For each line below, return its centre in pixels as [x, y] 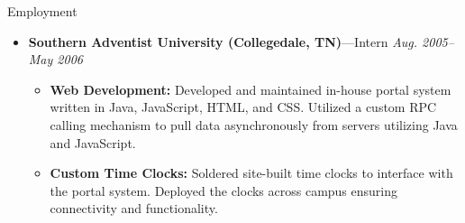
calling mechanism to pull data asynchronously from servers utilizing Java [254, 124]
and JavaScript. [93, 142]
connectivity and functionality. [134, 208]
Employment [42, 11]
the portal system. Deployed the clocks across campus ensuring [224, 190]
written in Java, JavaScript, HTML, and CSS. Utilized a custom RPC [243, 107]
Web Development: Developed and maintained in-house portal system [251, 89]
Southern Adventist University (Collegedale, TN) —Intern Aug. [223, 41]
